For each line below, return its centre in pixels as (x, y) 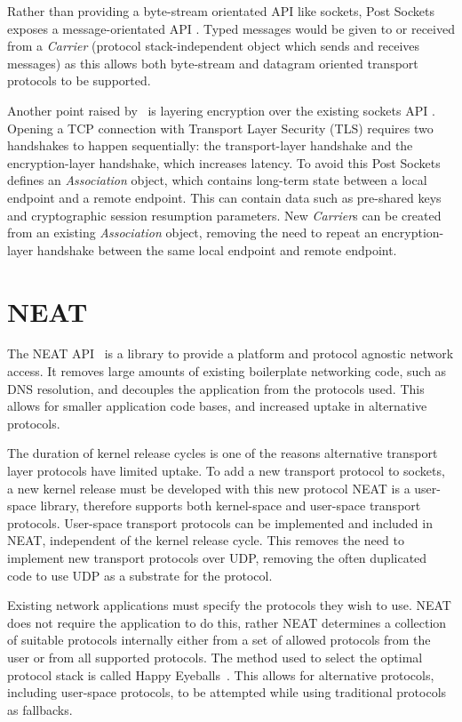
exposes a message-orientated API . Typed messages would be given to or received (231, 28)
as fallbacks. (40, 709)
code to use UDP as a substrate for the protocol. (140, 575)
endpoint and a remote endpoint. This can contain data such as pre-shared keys (224, 197)
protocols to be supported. (79, 80)
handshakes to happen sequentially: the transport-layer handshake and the (210, 145)
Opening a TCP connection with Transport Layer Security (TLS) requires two (220, 128)
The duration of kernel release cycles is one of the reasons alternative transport (223, 453)
